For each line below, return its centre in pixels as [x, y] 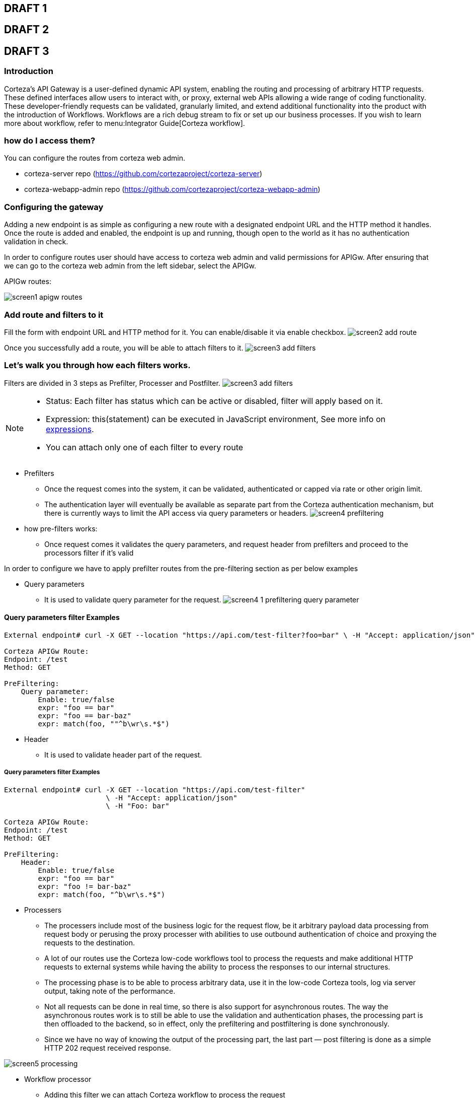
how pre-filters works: [61, 528]
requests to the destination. [90, 942]
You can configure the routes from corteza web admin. [95, 158]
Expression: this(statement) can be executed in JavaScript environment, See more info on [216, 419]
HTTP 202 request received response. [108, 1048]
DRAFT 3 [27, 51]
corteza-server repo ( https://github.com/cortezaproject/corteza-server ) [143, 174]
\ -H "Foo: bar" [138, 806]
